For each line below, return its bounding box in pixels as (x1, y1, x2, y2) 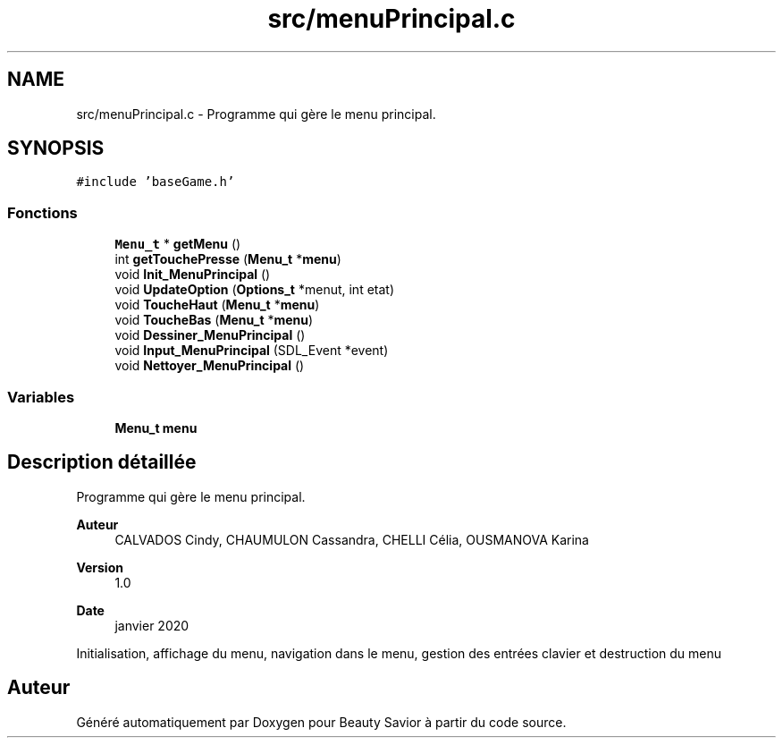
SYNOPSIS (7, 137, 105, 160)
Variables (7, 387, 75, 406)
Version (76, 559, 123, 575)
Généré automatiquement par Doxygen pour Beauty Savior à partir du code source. (76, 714, 567, 730)
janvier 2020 (114, 617, 189, 633)
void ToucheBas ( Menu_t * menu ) (114, 312, 314, 328)
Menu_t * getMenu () (114, 236, 241, 252)
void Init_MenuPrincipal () (114, 267, 271, 283)
